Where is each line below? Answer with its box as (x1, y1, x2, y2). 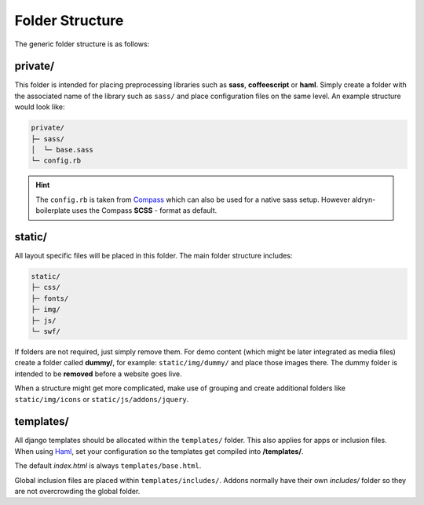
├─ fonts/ (31, 294, 69, 302)
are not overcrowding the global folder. (14, 487, 141, 496)
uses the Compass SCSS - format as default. (71, 206, 217, 215)
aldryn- (352, 195, 376, 204)
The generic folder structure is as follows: (14, 39, 150, 49)
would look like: (14, 102, 65, 112)
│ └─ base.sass (31, 145, 94, 154)
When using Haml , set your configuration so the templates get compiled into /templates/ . (14, 446, 304, 456)
